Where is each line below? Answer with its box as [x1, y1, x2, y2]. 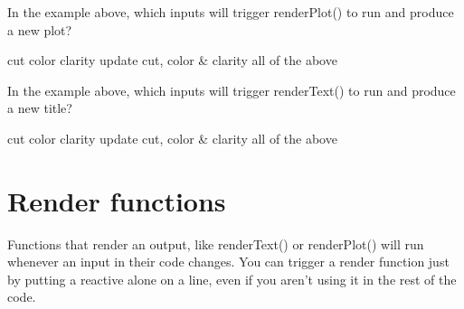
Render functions [7, 182, 226, 219]
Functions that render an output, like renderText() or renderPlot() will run [7, 234, 424, 253]
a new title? [7, 98, 72, 117]
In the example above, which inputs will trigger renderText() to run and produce [7, 80, 456, 99]
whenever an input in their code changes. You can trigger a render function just [7, 252, 450, 271]
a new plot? [7, 20, 72, 39]
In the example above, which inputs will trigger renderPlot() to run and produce [7, 3, 454, 21]
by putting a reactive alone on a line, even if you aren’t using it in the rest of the [7, 269, 457, 288]
